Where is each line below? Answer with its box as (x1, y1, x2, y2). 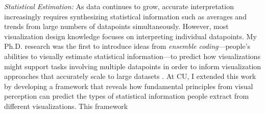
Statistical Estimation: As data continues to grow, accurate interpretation (4, 1, 234, 11)
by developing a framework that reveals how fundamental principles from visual (4, 80, 253, 91)
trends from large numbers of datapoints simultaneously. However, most (4, 21, 229, 32)
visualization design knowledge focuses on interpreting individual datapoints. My (4, 31, 257, 41)
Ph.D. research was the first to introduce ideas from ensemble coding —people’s (4, 41, 251, 51)
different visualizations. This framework (4, 100, 128, 111)
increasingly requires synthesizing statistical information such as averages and (4, 11, 247, 21)
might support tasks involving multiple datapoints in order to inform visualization (4, 61, 261, 71)
